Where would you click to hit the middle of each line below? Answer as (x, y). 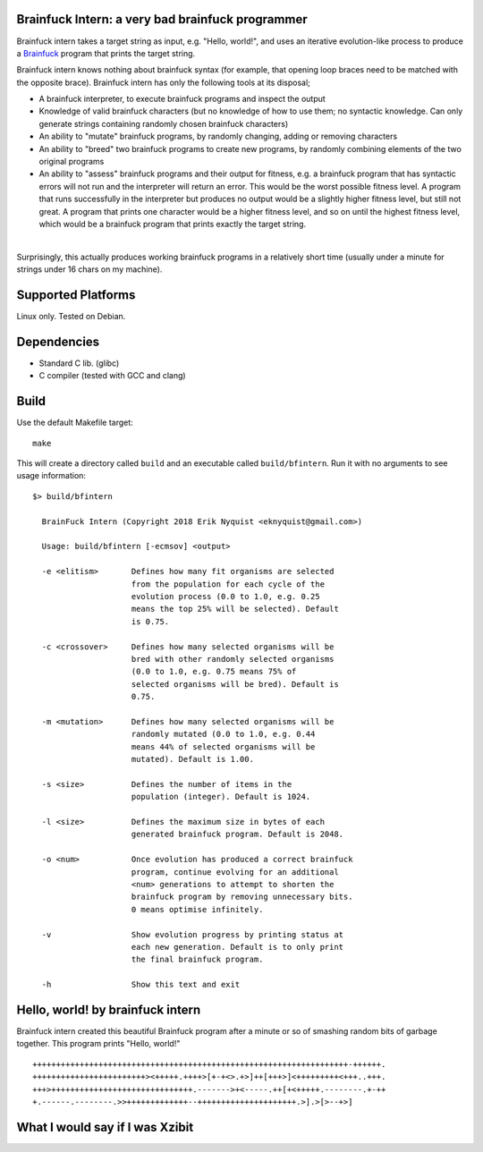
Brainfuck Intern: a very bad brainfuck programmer (162, 19)
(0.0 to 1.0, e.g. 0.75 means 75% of (214, 672)
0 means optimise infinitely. (197, 909)
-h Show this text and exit (141, 985)
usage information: (51, 476)
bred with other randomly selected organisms (233, 659)
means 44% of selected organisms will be (223, 746)
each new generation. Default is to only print (237, 947)
